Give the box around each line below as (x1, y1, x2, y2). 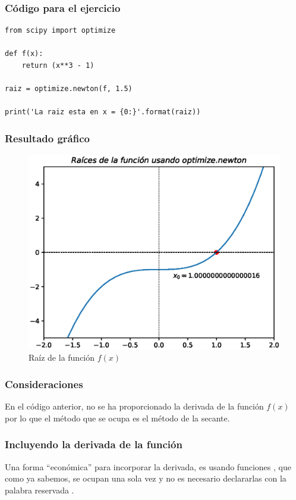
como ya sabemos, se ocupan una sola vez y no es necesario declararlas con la (5, 472, 286, 485)
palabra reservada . (5, 483, 74, 496)
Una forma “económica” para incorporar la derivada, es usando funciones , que (5, 460, 291, 473)
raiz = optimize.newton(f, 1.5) (5, 85, 133, 93)
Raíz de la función (29, 351, 95, 364)
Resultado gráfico (5, 130, 90, 145)
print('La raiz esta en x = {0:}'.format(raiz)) (5, 108, 201, 117)
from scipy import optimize (5, 26, 116, 35)
